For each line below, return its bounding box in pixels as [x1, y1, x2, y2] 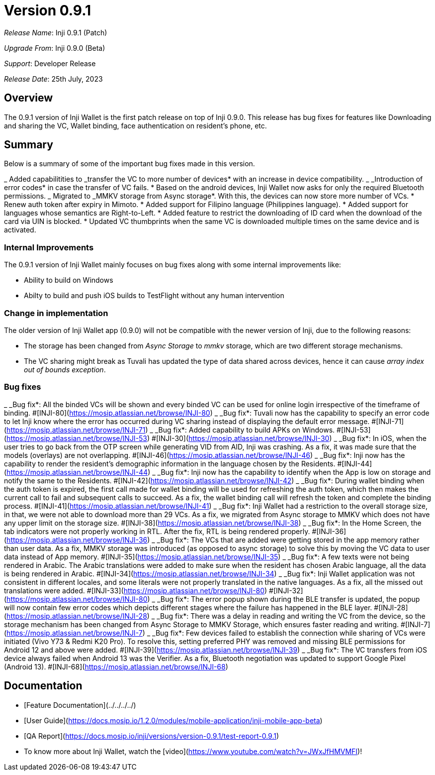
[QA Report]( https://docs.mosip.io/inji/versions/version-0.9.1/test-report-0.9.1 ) [24, 731, 279, 740]
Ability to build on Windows [24, 276, 113, 285]
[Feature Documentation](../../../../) [24, 700, 136, 709]
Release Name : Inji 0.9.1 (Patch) [4, 28, 107, 37]
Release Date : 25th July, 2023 [4, 74, 103, 83]
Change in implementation [4, 308, 108, 318]
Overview [4, 92, 53, 105]
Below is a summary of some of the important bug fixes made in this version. [4, 159, 255, 168]
